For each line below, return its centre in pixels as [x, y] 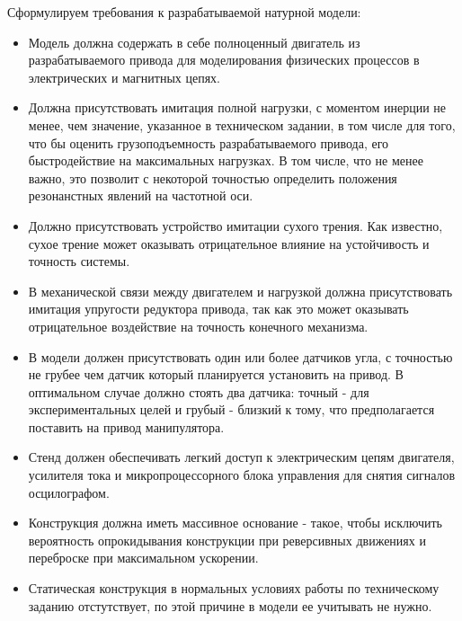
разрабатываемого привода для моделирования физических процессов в [224, 60]
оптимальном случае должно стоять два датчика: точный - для [199, 391]
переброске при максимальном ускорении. [143, 558]
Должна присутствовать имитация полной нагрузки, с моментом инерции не [237, 107]
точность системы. [79, 261]
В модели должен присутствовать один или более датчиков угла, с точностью [240, 356]
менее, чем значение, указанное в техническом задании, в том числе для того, [242, 124]
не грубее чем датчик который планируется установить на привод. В [216, 374]
